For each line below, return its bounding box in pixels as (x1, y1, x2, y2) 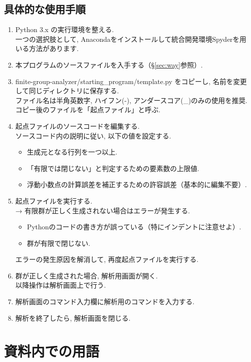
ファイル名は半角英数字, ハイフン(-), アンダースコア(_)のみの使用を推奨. (15, 95, 248, 105)
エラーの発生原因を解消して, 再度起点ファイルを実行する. (15, 254, 198, 264)
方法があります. (29, 43, 79, 53)
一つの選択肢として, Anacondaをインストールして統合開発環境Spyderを (15, 34, 240, 44)
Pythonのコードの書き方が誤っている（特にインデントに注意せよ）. (27, 222, 241, 232)
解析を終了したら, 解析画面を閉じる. (15, 312, 131, 323)
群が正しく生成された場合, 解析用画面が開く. (15, 270, 158, 280)
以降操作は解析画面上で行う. (15, 280, 106, 290)
